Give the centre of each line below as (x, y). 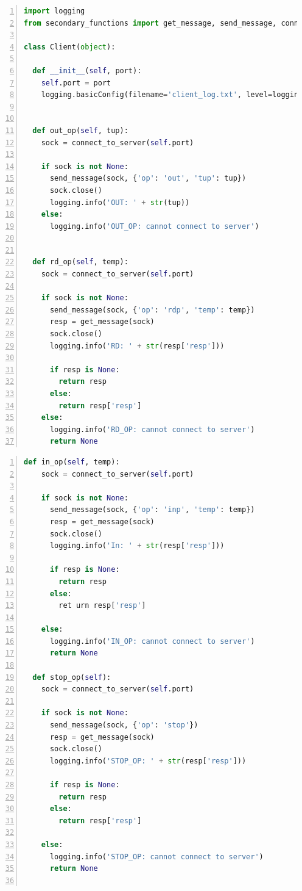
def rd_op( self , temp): (80, 262)
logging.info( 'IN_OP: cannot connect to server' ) (152, 641)
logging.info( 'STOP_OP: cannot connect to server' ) (156, 857)
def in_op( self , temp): (72, 462)
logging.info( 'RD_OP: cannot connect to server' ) (152, 429)
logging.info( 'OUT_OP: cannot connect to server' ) (154, 226)
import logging (54, 11)
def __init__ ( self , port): (87, 70)
